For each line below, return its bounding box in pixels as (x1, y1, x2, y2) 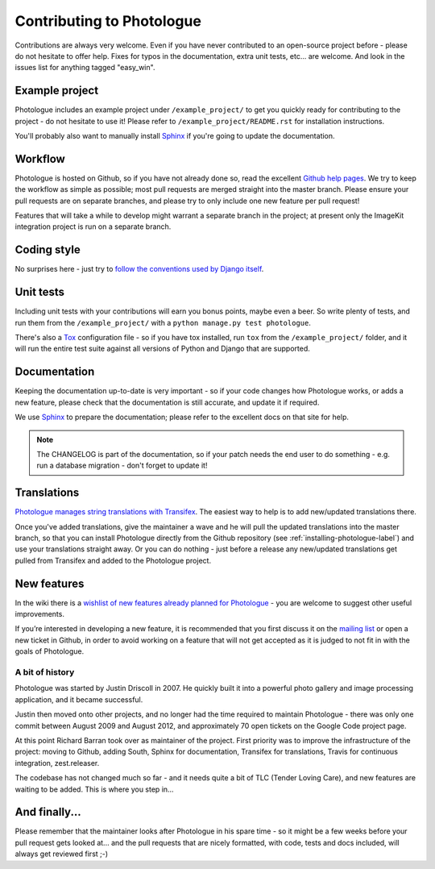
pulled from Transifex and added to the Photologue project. (14, 555, 212, 565)
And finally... (14, 805, 81, 819)
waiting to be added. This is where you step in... (14, 784, 174, 794)
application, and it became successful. (14, 694, 143, 705)
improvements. (14, 609, 64, 619)
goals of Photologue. (14, 647, 85, 656)
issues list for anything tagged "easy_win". (14, 63, 155, 73)
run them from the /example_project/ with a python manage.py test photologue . (14, 318, 312, 327)
